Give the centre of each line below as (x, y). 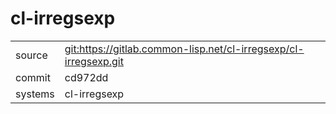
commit (33, 77)
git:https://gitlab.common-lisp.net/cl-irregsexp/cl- (184, 49)
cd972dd (86, 77)
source (31, 55)
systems (35, 94)
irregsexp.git (94, 61)
